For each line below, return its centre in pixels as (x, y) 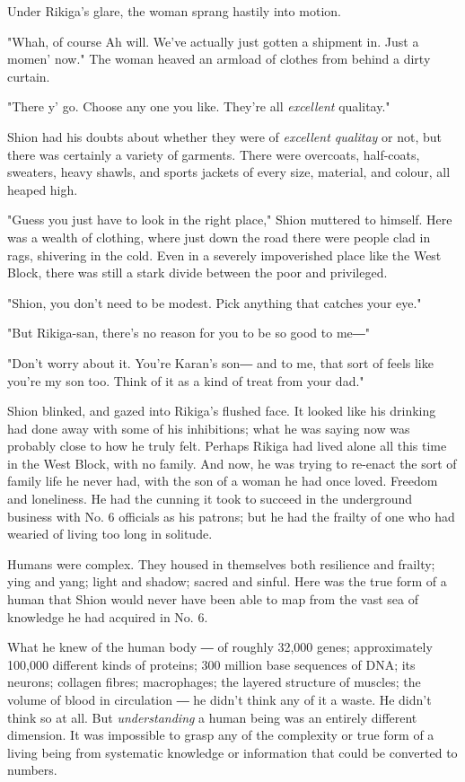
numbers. (32, 770)
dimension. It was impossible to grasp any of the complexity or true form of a (221, 735)
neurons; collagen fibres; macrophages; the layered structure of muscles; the (214, 682)
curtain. (29, 76)
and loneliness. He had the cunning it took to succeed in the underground (210, 499)
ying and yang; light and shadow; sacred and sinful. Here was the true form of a (227, 581)
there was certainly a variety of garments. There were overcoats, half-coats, (214, 154)
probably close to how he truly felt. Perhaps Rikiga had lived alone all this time (227, 446)
